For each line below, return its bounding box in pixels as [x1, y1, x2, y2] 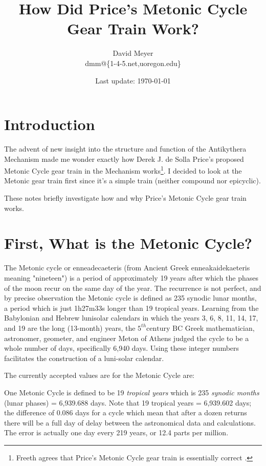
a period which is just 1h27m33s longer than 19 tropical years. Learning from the [4, 302, 259, 313]
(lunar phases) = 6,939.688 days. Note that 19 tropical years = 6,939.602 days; [4, 397, 252, 408]
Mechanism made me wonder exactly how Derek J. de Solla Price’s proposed [4, 153, 244, 164]
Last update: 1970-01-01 [95, 75, 171, 86]
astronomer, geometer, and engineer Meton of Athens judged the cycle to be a [4, 332, 249, 343]
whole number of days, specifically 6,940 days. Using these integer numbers [4, 343, 239, 353]
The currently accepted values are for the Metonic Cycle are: [4, 370, 195, 380]
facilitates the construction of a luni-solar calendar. [4, 352, 164, 363]
